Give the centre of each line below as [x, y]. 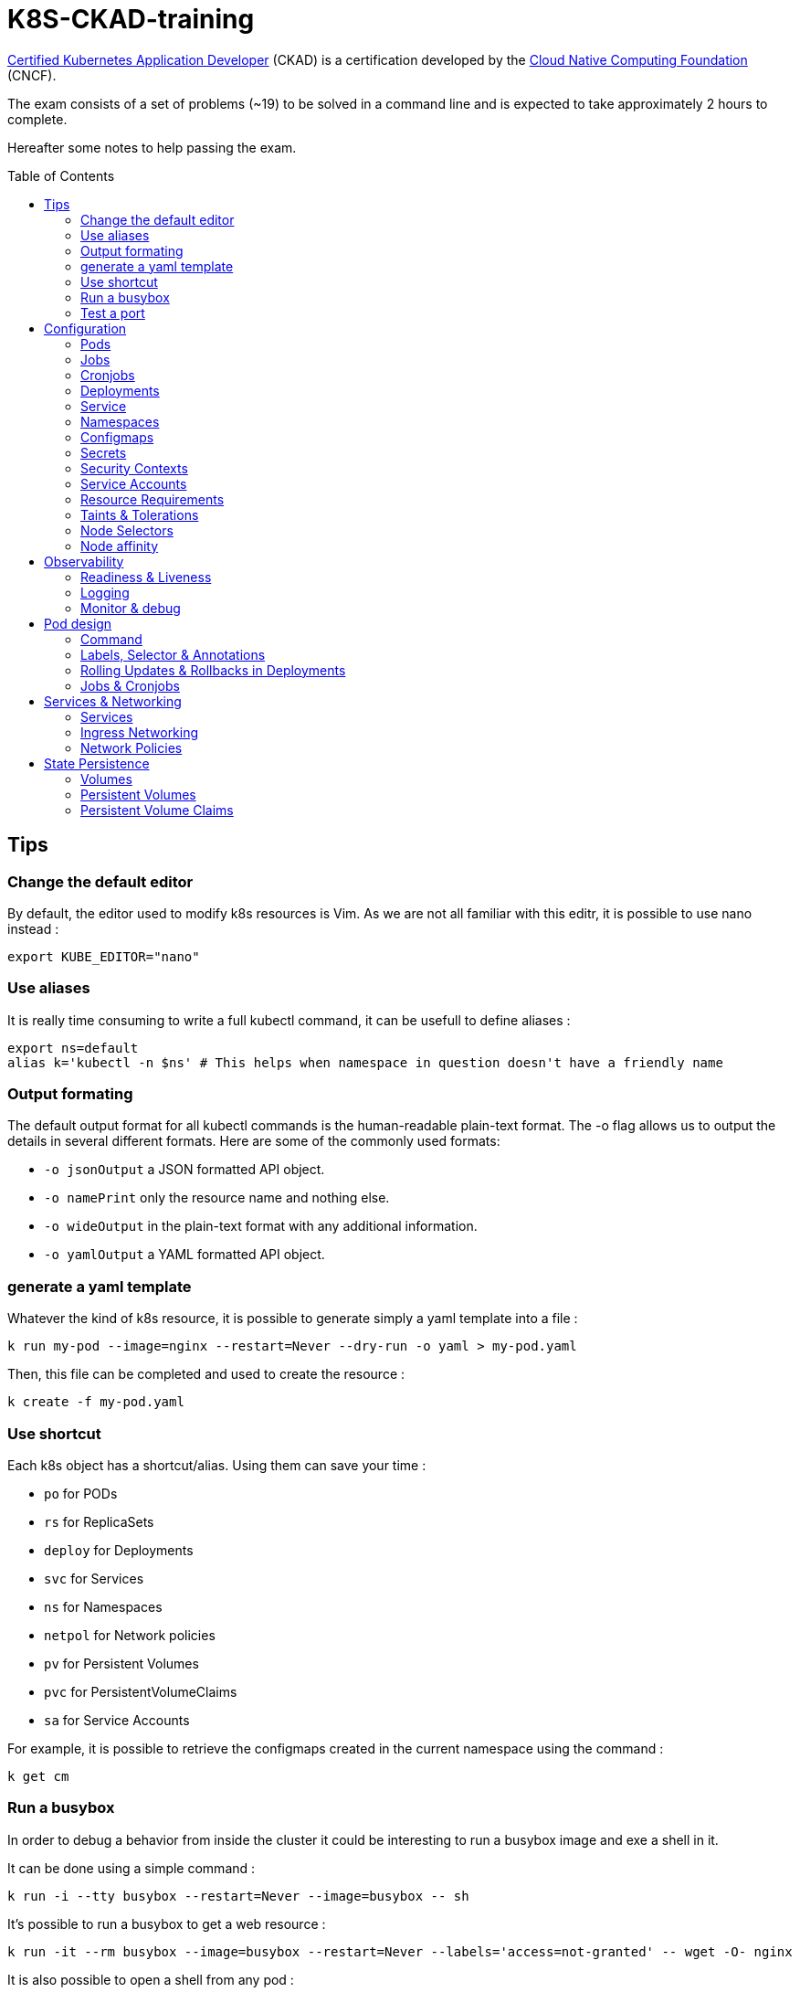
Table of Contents [61, 175]
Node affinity [120, 546]
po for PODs [81, 1493]
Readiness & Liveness [146, 577]
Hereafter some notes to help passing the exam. [152, 147]
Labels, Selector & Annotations [173, 654]
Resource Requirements [153, 499]
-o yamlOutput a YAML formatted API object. [184, 1255]
